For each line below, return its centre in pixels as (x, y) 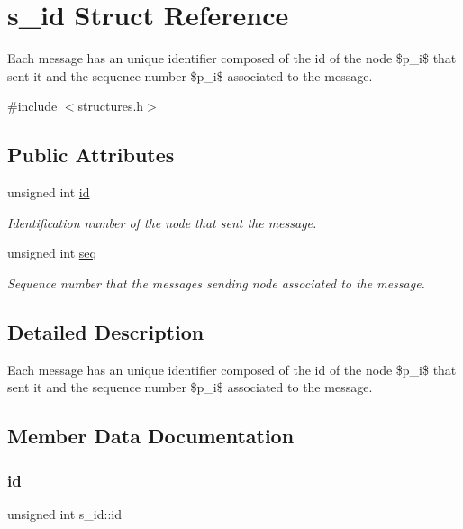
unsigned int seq (52, 253)
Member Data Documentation (151, 436)
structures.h (111, 106)
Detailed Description (106, 331)
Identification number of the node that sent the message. (162, 222)
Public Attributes (91, 155)
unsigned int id (49, 192)
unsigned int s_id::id (64, 513)
